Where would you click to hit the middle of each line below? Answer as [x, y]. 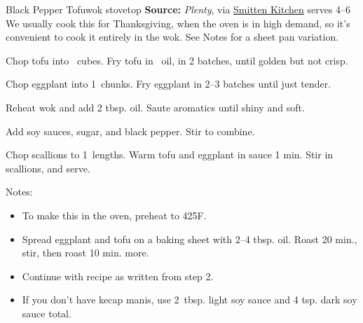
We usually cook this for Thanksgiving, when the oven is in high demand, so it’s [178, 23]
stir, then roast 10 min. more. [85, 253]
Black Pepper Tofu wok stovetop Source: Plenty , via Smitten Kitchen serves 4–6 [178, 9]
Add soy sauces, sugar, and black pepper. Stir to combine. [130, 131]
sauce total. [47, 313]
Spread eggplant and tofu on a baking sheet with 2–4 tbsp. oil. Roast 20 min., [190, 239]
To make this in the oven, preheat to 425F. [114, 215]
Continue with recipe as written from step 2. [118, 276]
